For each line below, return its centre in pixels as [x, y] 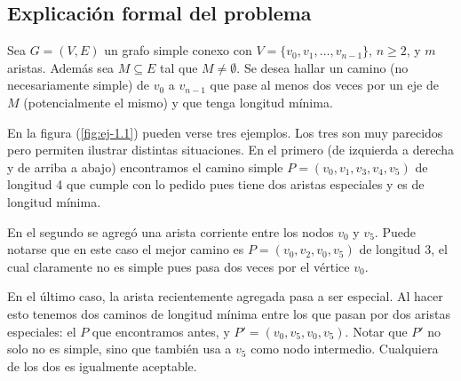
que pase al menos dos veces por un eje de [324, 85]
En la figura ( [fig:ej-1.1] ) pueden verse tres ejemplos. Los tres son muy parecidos [225, 132]
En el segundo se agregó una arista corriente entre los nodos [171, 231]
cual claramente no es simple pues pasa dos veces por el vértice [179, 266]
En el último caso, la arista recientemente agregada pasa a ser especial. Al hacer [225, 296]
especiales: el [42, 331]
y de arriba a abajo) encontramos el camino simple [145, 167]
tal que [179, 67]
